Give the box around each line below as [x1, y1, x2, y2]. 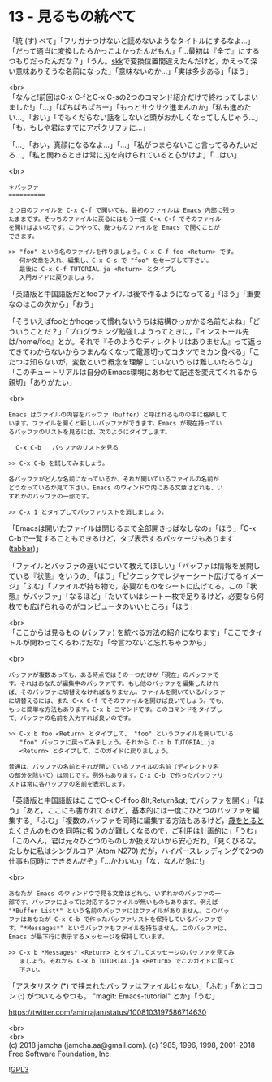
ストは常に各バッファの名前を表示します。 [8, 780, 129, 788]
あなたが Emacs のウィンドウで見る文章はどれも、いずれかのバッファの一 [8, 890, 222, 898]
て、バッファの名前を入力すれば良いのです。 [8, 713, 135, 722]
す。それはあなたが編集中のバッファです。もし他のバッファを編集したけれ [8, 679, 219, 688]
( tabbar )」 [8, 543, 43, 553]
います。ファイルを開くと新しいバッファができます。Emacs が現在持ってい [8, 419, 222, 427]
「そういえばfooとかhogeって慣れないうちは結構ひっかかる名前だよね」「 [8, 316, 253, 325]
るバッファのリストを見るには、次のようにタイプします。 [8, 428, 171, 436]
